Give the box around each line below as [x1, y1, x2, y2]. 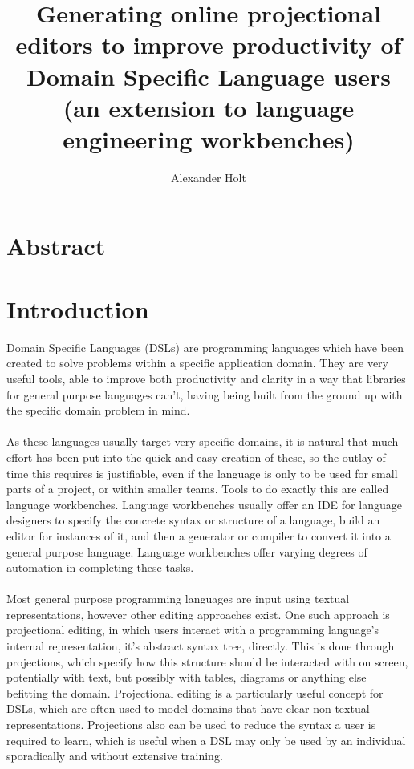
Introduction [6, 292, 149, 325]
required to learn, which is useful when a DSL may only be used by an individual [6, 731, 406, 748]
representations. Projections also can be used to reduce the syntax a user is [6, 716, 376, 733]
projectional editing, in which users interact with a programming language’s [6, 621, 379, 638]
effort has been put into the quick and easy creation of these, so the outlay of [6, 448, 386, 465]
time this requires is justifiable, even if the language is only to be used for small [6, 464, 398, 481]
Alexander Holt [171, 168, 246, 185]
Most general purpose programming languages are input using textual [6, 590, 350, 607]
